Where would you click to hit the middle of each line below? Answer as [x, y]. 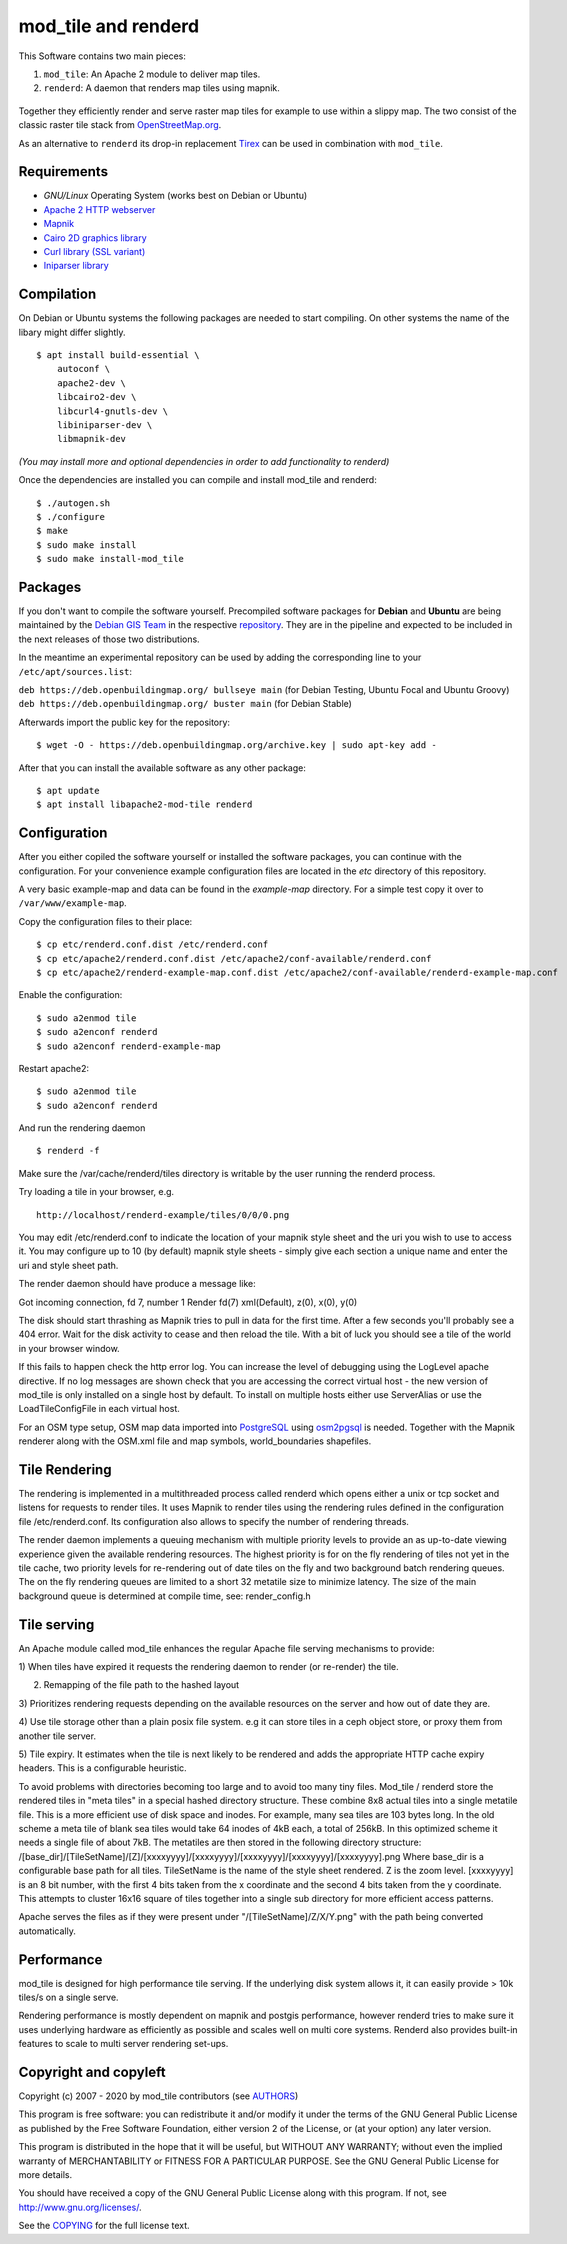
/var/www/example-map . [72, 903]
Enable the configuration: [70, 995]
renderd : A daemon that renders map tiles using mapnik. [161, 88]
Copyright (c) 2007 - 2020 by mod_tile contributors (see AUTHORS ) [158, 2096]
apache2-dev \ [91, 383]
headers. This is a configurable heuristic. [102, 1768]
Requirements [63, 171]
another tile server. [57, 1736]
